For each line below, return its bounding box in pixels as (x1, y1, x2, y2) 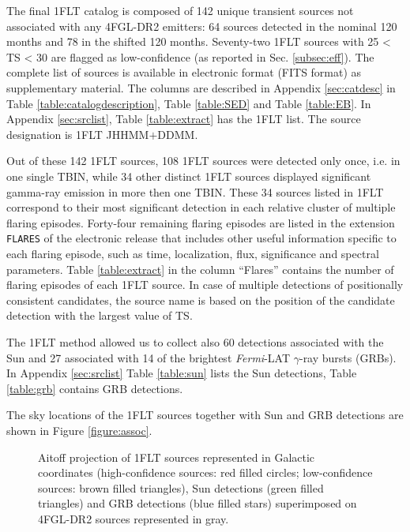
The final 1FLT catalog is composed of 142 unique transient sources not (6, 2, 354, 18)
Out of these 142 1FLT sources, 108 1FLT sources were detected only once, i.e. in (6, 152, 401, 169)
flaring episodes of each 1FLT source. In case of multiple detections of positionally (6, 276, 404, 293)
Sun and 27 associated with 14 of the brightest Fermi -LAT (6, 349, 291, 365)
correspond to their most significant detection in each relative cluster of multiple (6, 199, 396, 215)
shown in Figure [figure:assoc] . (6, 421, 152, 438)
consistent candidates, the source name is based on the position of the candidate (6, 291, 395, 308)
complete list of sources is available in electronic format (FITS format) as (6, 64, 362, 81)
